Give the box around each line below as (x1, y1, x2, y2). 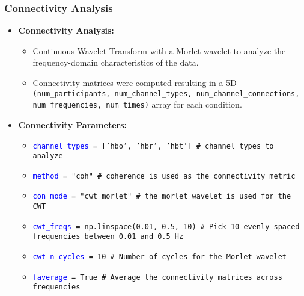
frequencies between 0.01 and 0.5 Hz (32, 232, 184, 241)
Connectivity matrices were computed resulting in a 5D (32, 76, 237, 88)
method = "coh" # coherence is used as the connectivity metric (32, 171, 296, 180)
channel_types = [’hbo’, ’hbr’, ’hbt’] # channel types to (32, 141, 274, 150)
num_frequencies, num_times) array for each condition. (32, 98, 242, 111)
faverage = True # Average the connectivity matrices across (32, 273, 282, 282)
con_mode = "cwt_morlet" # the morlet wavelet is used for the (32, 192, 291, 201)
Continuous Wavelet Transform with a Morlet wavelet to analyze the (32, 44, 286, 57)
